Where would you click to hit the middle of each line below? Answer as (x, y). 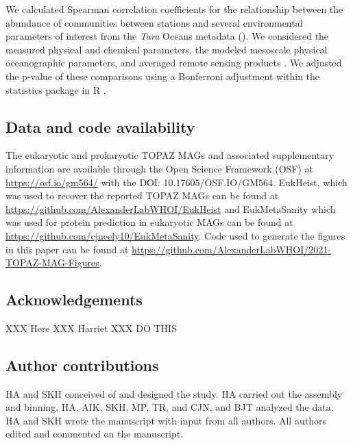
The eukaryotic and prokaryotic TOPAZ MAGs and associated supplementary (170, 155)
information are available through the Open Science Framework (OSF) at (160, 168)
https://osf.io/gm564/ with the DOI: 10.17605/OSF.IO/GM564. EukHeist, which (176, 182)
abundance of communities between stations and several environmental (154, 22)
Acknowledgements (74, 300)
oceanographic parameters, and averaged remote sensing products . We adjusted (174, 63)
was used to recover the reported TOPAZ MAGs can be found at (142, 195)
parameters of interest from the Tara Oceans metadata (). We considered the (167, 36)
